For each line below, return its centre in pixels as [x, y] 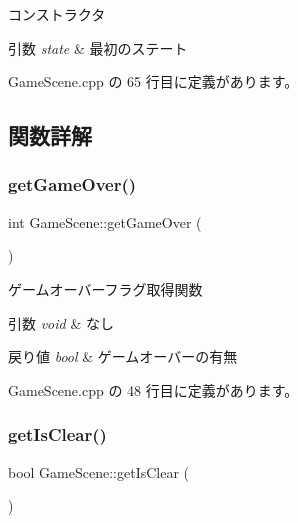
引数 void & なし [61, 322]
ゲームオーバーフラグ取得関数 [105, 288]
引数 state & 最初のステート [98, 47]
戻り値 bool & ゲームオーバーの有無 [123, 356]
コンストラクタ [57, 14]
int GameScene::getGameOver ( [105, 221]
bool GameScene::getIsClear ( [99, 471]
